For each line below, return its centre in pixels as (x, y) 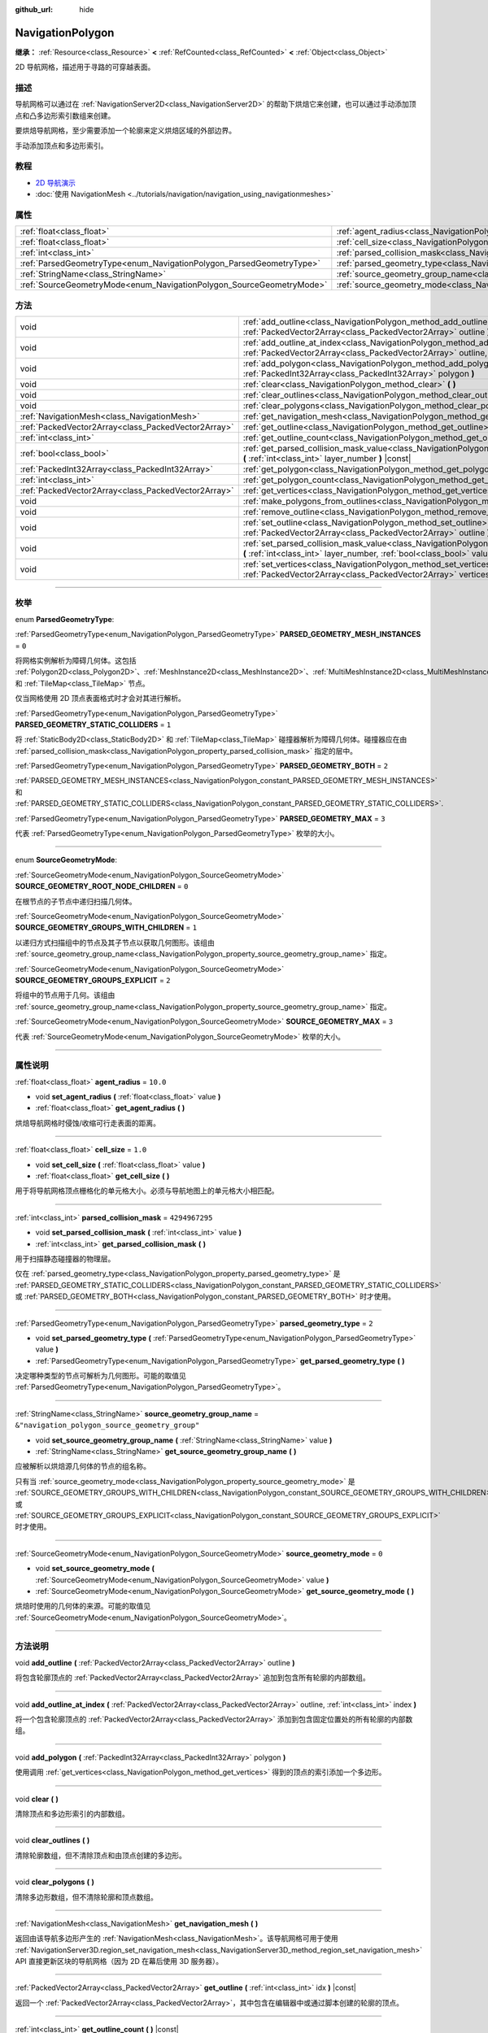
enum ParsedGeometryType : (65, 619)
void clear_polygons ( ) (55, 1882)
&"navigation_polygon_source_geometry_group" (107, 1426)
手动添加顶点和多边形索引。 (61, 146)
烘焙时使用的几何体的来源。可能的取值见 (83, 1606)
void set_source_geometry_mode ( (95, 1569)
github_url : (34, 9)
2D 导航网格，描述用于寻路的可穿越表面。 (85, 67)
